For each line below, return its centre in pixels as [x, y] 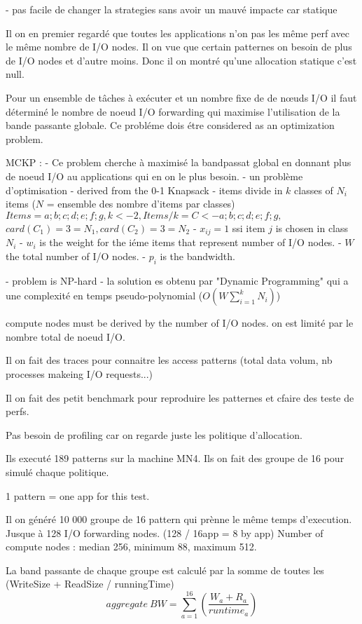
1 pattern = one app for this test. [78, 495]
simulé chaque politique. [57, 472]
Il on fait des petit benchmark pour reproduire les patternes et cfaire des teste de [180, 397]
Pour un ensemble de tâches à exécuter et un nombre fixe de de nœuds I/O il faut [181, 97]
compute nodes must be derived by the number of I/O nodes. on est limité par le [180, 323]
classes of [314, 190]
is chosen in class [312, 228]
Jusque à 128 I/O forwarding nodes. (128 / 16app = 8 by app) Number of [165, 533]
